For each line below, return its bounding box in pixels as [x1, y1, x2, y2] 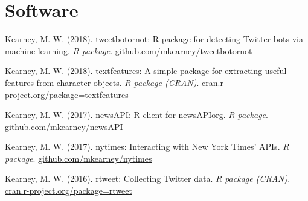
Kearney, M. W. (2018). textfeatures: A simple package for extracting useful [5, 64, 287, 77]
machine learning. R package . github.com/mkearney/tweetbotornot [5, 44, 252, 57]
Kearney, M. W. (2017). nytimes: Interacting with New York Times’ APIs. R [5, 140, 289, 153]
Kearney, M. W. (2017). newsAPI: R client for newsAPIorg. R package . [5, 108, 268, 121]
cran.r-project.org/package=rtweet [5, 184, 132, 197]
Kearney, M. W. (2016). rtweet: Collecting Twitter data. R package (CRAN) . [5, 172, 290, 185]
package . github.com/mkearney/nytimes [5, 152, 152, 164]
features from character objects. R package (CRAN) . [5, 76, 199, 88]
